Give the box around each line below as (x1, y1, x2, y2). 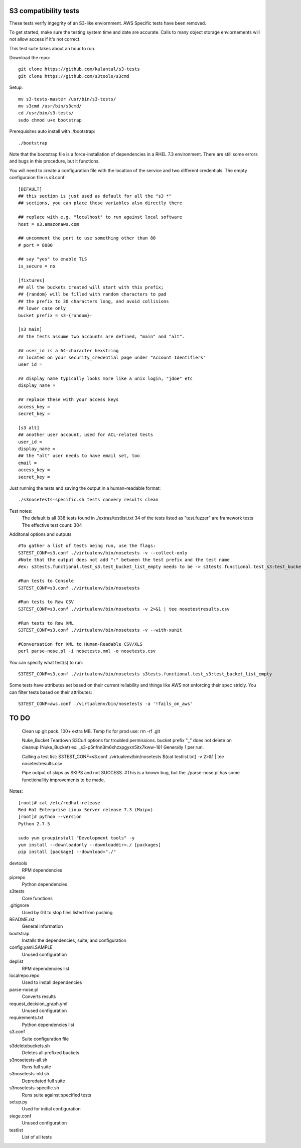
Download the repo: (9, 55, 50, 61)
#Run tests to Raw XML (18, 620, 74, 626)
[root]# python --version (18, 814, 82, 820)
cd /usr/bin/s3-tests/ (18, 110, 74, 116)
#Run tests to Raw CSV (18, 599, 74, 605)
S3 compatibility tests (9, 7, 80, 15)
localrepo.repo (9, 972, 40, 978)
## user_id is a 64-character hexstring (18, 348, 119, 353)
